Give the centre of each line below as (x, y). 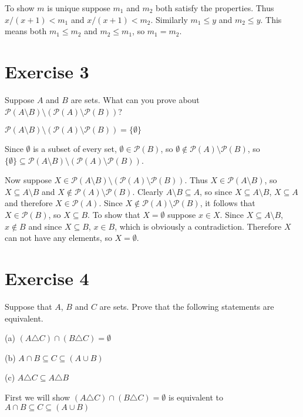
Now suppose (28, 180)
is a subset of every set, (75, 149)
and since (45, 226)
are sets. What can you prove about (135, 99)
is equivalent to (196, 397)
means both (26, 31)
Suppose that (28, 306)
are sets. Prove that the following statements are (187, 306)
